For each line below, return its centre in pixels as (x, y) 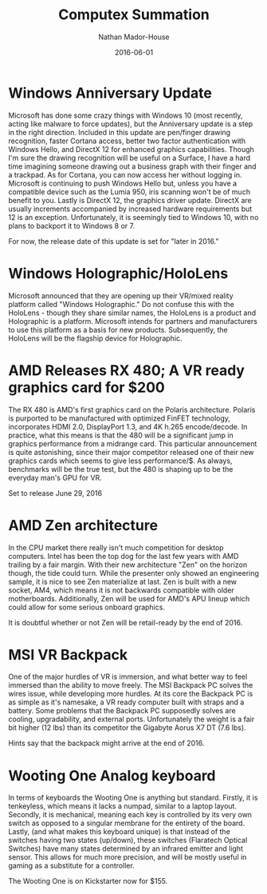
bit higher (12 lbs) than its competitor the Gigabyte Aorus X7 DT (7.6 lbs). (127, 728)
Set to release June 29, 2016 (55, 493)
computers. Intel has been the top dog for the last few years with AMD (124, 556)
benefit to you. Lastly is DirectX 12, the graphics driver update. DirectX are (130, 200)
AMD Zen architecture (83, 525)
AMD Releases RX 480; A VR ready (127, 370)
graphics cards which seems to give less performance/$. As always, (120, 461)
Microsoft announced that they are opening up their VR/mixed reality (121, 295)
